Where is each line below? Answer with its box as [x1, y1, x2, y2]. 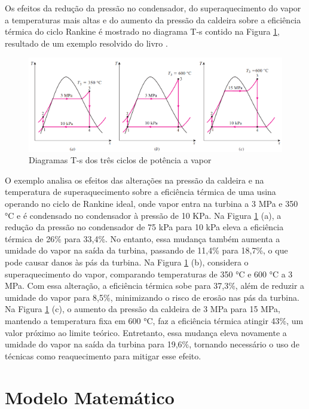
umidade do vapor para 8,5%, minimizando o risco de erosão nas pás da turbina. [5, 291, 299, 303]
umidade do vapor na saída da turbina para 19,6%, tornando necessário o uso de [5, 338, 299, 350]
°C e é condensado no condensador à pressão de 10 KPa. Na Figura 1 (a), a [5, 209, 282, 221]
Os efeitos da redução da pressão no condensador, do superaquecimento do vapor [5, 2, 301, 14]
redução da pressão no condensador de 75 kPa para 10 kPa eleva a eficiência [5, 221, 284, 233]
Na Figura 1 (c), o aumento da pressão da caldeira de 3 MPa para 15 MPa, [5, 303, 280, 315]
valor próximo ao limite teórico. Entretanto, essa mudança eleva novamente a [5, 326, 287, 338]
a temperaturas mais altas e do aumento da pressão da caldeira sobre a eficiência [5, 13, 301, 26]
